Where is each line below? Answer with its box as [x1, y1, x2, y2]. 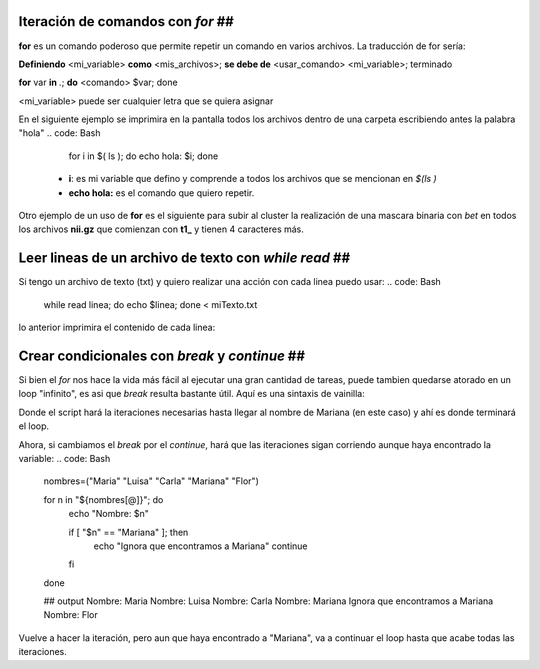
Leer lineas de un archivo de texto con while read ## [18, 250, 351, 267]
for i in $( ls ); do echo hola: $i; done [68, 150, 219, 162]
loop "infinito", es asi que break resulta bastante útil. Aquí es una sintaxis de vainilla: [18, 388, 365, 400]
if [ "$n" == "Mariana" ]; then [68, 526, 189, 538]
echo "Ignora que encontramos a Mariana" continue [93, 540, 309, 552]
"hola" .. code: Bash [18, 127, 101, 139]
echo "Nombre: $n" [68, 508, 150, 520]
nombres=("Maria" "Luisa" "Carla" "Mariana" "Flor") [43, 475, 259, 487]
